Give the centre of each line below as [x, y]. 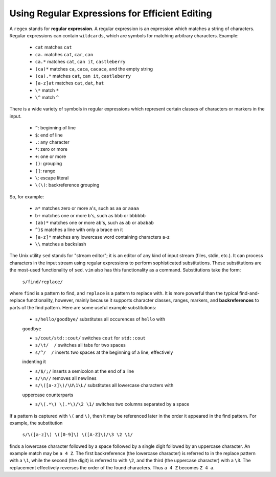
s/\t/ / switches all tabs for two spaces [80, 345]
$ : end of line [49, 135]
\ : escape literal [52, 178]
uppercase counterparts [48, 395]
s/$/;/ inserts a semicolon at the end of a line [85, 371]
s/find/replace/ [43, 282]
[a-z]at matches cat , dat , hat [70, 83]
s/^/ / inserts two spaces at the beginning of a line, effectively [104, 352]
